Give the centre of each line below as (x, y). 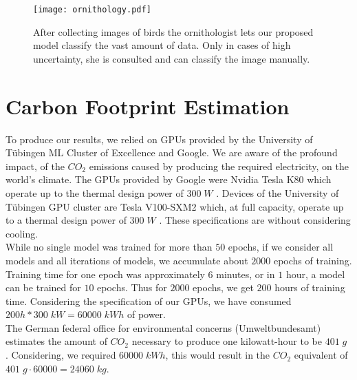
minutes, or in (246, 274)
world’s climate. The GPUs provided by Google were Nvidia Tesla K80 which (169, 179)
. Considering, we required (61, 355)
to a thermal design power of (66, 220)
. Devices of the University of (278, 192)
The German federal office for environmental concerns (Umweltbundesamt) (163, 327)
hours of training (310, 287)
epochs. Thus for (132, 287)
